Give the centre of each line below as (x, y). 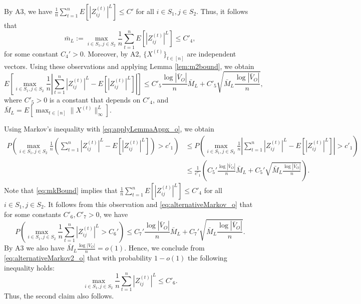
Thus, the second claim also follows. (59, 296)
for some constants (33, 214)
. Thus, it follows (222, 11)
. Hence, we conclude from (164, 248)
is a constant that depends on (95, 99)
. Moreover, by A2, (112, 53)
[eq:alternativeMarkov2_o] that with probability (78, 257)
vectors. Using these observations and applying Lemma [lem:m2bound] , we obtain (129, 66)
